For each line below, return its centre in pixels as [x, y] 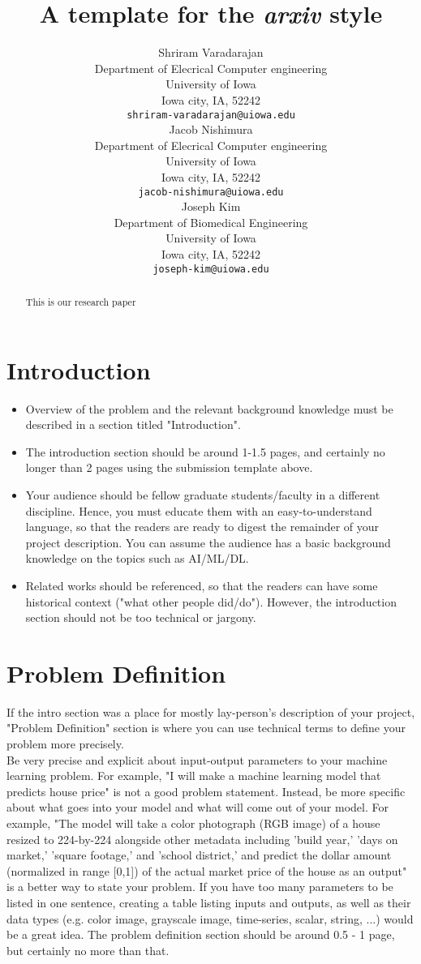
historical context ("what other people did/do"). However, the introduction [211, 601]
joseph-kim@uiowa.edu [211, 269]
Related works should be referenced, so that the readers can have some [202, 585]
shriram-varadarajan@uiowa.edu [211, 115]
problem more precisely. [65, 744]
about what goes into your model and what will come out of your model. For [198, 807]
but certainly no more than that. [88, 950]
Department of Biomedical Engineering [211, 222]
